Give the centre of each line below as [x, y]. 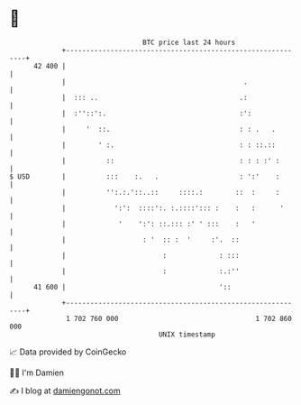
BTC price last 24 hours [189, 42]
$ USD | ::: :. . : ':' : [145, 176]
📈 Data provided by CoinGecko [68, 352]
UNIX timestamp [187, 334]
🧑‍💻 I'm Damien [37, 373]
